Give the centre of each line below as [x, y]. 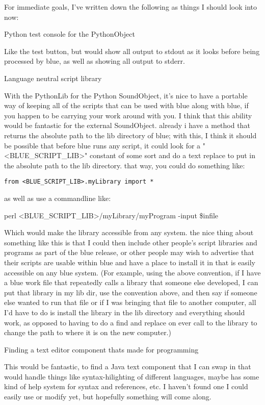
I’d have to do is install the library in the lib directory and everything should [125, 312]
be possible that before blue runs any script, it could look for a [102, 145]
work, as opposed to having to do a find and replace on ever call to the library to [131, 322]
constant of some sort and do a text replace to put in [172, 155]
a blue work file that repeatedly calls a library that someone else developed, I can [131, 282]
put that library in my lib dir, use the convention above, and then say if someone [131, 292]
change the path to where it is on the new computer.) [88, 332]
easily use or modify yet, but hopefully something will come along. [108, 397]
